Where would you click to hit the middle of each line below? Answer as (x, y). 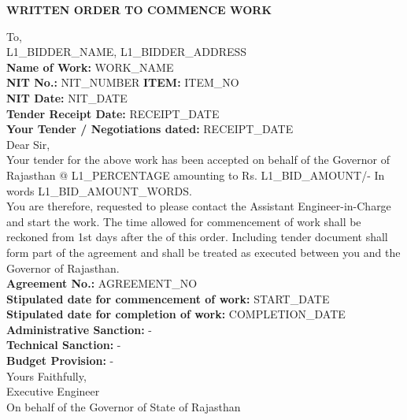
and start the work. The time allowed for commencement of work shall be (184, 221)
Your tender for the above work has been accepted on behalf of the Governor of (198, 160)
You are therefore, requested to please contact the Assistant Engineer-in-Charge (199, 206)
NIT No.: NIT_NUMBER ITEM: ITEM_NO (123, 82)
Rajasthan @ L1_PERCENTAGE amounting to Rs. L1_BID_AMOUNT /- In (196, 175)
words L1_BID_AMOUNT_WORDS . (100, 190)
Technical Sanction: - (64, 345)
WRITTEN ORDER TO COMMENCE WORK (139, 9)
